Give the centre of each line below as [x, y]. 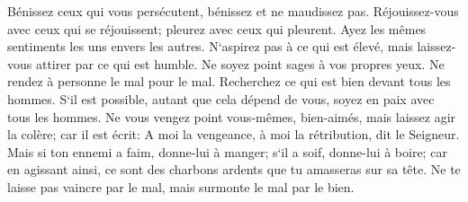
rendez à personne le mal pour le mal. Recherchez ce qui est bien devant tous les [229, 81]
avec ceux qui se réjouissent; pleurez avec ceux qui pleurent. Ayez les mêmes [217, 28]
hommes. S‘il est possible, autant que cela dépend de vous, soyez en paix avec [221, 98]
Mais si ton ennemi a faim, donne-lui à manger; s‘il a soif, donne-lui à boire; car [227, 151]
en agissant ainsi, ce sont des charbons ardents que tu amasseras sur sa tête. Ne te [234, 169]
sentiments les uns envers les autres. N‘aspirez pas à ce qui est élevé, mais [210, 46]
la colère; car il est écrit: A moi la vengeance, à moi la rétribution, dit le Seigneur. [234, 134]
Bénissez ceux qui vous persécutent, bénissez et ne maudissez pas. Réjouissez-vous [233, 11]
